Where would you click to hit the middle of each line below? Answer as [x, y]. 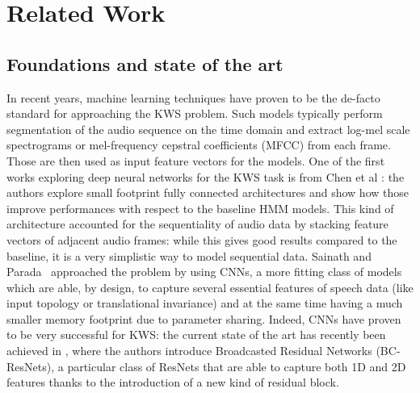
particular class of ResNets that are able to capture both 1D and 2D [237, 366]
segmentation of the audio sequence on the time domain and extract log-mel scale [208, 129]
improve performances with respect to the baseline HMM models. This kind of [200, 208]
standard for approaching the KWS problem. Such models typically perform [195, 113]
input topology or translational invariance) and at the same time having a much [205, 303]
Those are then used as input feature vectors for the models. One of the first [196, 160]
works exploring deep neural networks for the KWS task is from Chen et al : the [206, 176]
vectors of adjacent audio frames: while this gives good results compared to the [202, 239]
